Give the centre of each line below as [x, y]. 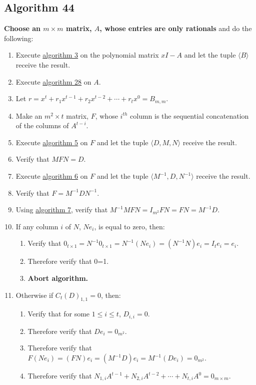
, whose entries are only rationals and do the [176, 28]
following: [19, 38]
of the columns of [42, 125]
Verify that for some [59, 314]
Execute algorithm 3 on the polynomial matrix [87, 55]
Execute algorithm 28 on [53, 81]
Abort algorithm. [58, 278]
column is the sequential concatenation [189, 115]
